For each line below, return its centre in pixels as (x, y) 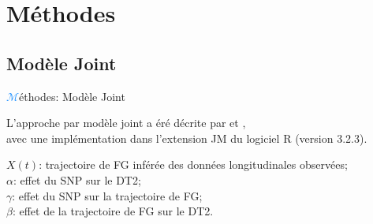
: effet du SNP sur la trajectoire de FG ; (107, 195)
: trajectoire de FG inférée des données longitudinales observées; (193, 164)
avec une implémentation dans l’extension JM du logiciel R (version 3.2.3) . (187, 138)
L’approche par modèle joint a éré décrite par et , (126, 123)
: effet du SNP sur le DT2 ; (77, 179)
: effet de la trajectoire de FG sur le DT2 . (113, 211)
